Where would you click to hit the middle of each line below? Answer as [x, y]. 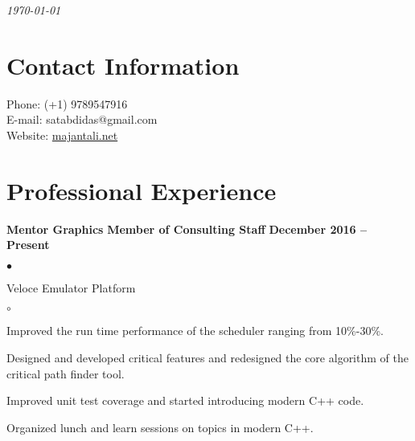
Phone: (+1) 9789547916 [67, 103]
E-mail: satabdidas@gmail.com [82, 119]
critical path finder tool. [66, 373]
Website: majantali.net [62, 135]
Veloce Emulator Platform [71, 287]
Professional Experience [142, 190]
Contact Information [123, 65]
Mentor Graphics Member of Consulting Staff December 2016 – [187, 229]
